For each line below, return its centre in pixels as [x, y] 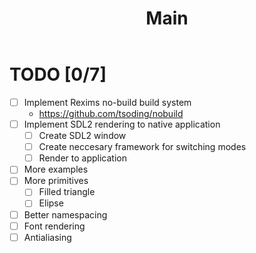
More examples [56, 169]
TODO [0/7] [58, 74]
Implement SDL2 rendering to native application [122, 124]
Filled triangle [67, 192]
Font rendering [54, 226]
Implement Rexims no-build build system [107, 102]
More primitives [56, 181]
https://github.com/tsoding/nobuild [111, 113]
